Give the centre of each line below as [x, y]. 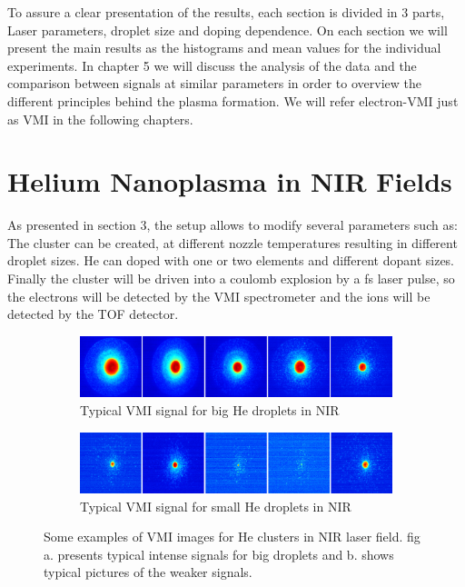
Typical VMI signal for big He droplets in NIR [210, 409]
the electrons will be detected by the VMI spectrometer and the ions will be [219, 296]
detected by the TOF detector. [93, 314]
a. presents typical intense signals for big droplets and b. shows [219, 554]
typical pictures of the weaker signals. [148, 572]
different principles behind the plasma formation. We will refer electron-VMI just [233, 100]
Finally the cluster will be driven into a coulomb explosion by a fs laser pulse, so [231, 279]
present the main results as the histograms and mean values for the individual [224, 48]
